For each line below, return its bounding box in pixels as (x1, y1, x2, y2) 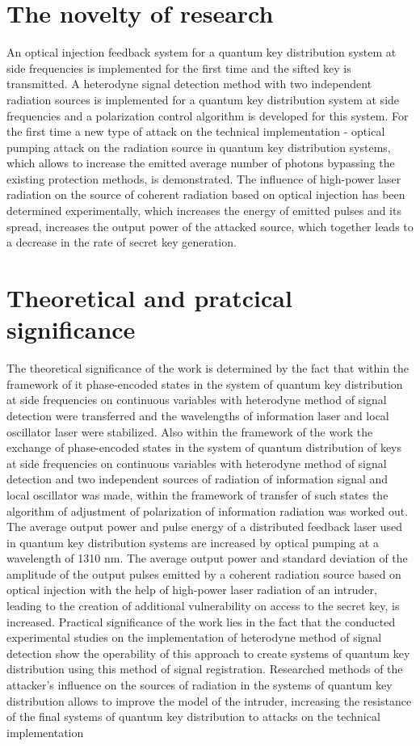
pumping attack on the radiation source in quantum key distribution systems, (6, 138, 391, 155)
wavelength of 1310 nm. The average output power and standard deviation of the (6, 550, 408, 567)
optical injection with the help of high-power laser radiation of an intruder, (6, 581, 377, 598)
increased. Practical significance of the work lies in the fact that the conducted (6, 613, 396, 630)
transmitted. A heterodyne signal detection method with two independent (6, 75, 372, 92)
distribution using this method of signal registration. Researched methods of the (6, 660, 403, 677)
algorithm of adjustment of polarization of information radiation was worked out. (6, 502, 409, 519)
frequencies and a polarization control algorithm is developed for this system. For (6, 107, 409, 124)
